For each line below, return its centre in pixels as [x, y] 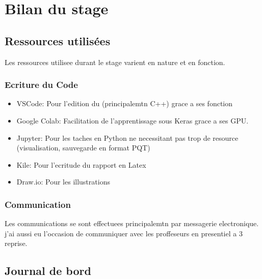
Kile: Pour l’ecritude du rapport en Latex [81, 164]
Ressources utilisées [58, 40]
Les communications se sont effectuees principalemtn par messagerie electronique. [132, 223]
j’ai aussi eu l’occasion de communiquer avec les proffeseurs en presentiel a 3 [124, 233]
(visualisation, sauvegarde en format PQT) [83, 148]
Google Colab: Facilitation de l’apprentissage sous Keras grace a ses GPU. [133, 120]
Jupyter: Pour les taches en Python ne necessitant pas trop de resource [127, 137]
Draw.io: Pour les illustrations [63, 182]
